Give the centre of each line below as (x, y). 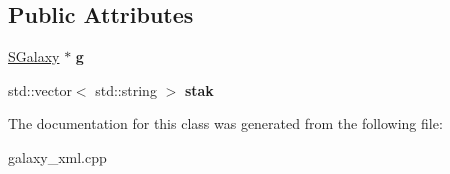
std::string (126, 89)
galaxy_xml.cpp (57, 156)
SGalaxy (34, 56)
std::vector (40, 89)
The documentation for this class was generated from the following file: (225, 123)
